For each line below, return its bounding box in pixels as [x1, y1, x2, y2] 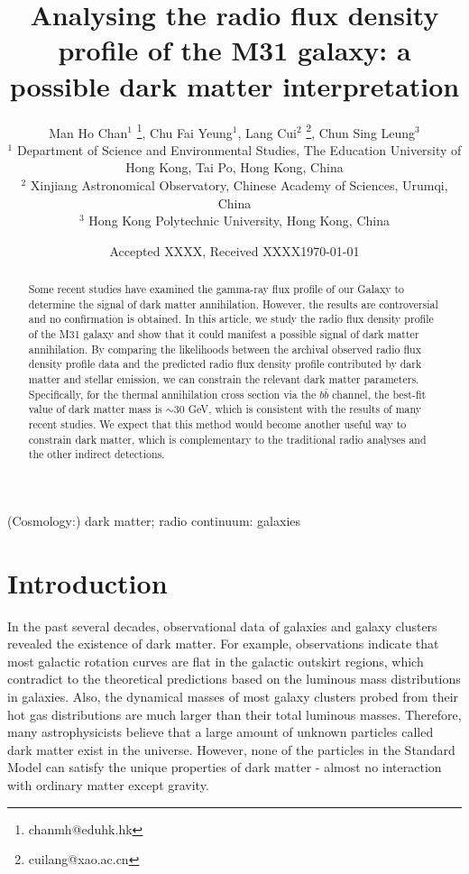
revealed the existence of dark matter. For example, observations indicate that [7, 634, 439, 653]
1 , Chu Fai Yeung [136, 120, 233, 142]
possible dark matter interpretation [9, 67, 460, 104]
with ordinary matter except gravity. [7, 776, 209, 795]
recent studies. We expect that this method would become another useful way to [28, 417, 407, 432]
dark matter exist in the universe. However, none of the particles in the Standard [7, 740, 455, 759]
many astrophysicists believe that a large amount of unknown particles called [7, 722, 434, 741]
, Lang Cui [237, 123, 297, 142]
